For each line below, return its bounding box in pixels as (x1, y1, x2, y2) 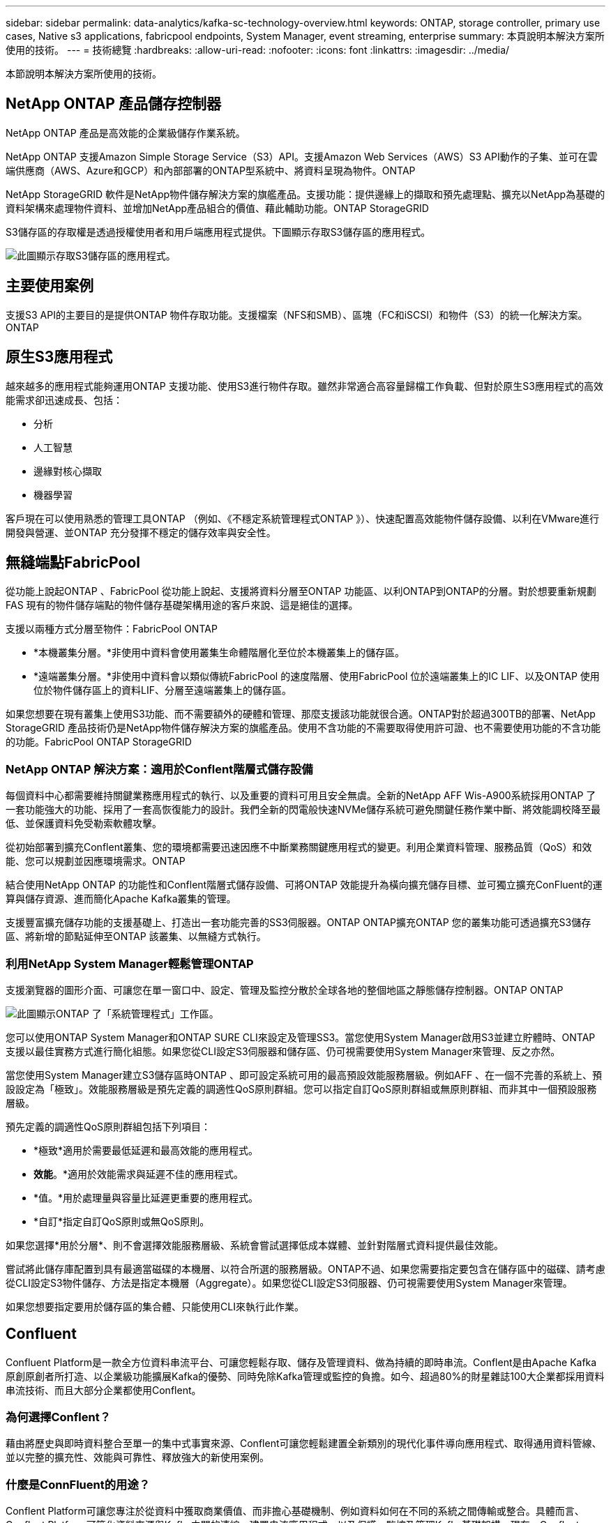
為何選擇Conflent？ (6, 1410, 111, 1425)
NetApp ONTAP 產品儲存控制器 (6, 95, 221, 113)
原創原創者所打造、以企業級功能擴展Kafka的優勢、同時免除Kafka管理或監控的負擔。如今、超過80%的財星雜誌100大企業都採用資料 (6, 1370, 605, 1382)
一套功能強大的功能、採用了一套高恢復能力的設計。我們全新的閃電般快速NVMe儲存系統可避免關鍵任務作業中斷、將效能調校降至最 (6, 803, 601, 816)
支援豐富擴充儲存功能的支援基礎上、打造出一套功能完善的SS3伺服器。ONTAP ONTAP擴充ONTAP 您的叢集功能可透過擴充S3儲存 (6, 916, 591, 929)
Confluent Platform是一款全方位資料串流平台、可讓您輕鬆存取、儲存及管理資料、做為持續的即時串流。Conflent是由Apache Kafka (6, 1356, 597, 1368)
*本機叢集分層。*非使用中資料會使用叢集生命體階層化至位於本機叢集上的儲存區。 (33, 646, 405, 659)
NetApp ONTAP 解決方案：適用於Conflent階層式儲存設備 (6, 761, 313, 776)
